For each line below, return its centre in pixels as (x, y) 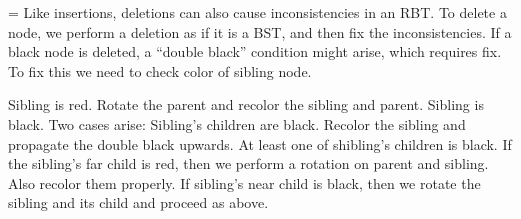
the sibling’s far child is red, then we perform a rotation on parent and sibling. (248, 163)
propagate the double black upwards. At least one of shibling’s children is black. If (260, 143)
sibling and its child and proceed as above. (138, 202)
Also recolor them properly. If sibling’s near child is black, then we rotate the (244, 182)
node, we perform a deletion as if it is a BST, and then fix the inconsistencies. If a (260, 31)
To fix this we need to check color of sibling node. (160, 70)
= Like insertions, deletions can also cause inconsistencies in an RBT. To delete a (257, 12)
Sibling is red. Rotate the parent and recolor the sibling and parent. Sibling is (246, 104)
